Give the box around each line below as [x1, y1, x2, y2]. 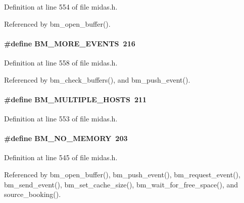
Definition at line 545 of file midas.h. [4, 152, 118, 163]
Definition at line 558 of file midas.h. [4, 57, 118, 67]
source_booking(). [4, 189, 61, 199]
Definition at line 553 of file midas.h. [4, 113, 118, 123]
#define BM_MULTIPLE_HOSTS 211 [4, 94, 147, 104]
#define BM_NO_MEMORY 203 [4, 133, 128, 144]
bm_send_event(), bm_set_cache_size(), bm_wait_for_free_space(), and [4, 179, 238, 189]
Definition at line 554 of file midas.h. [4, 2, 118, 12]
